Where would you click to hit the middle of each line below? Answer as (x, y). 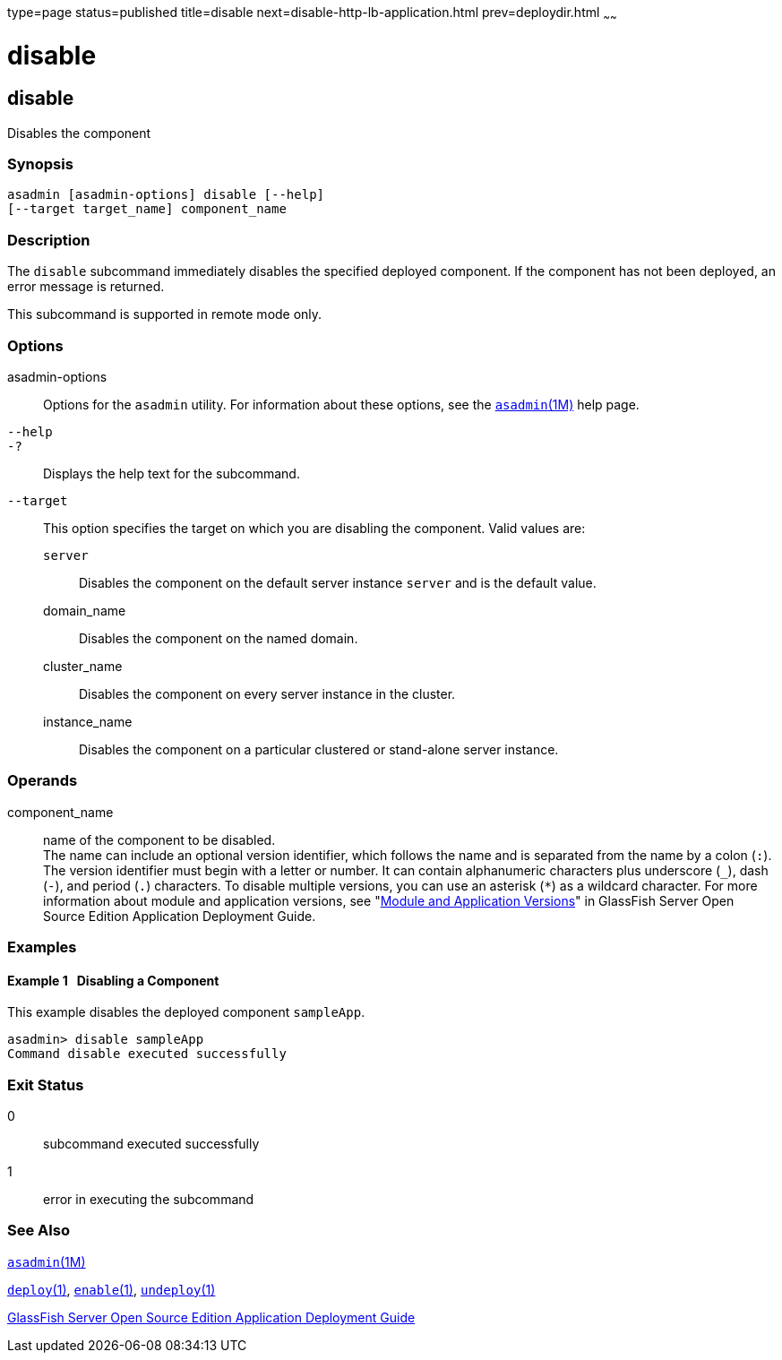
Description (49, 240)
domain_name (85, 610)
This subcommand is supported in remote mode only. (165, 314)
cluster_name (83, 666)
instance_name (88, 721)
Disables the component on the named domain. (219, 638)
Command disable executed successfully (147, 1054)
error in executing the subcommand (149, 1200)
